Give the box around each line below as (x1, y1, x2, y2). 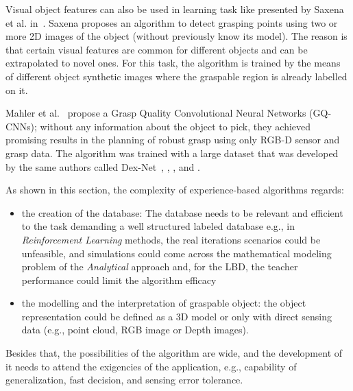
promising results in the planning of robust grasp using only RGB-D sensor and (5, 132, 340, 147)
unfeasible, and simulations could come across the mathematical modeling (21, 246, 332, 260)
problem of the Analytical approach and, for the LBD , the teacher (21, 259, 298, 274)
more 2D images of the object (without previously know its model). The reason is (5, 29, 348, 43)
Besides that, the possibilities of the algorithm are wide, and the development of (5, 346, 343, 360)
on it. (5, 82, 28, 97)
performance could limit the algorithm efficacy (21, 272, 217, 287)
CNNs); (5, 119, 37, 133)
